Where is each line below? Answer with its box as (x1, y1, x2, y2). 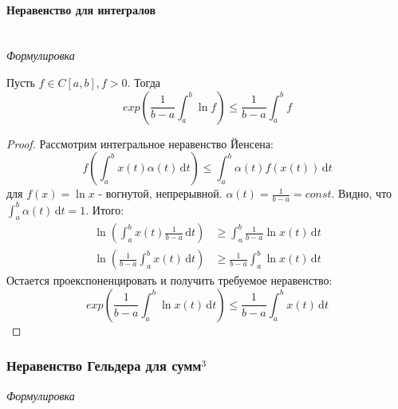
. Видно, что (331, 185, 392, 202)
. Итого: (85, 201, 124, 218)
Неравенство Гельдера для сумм (6, 356, 202, 376)
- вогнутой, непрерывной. (98, 185, 223, 202)
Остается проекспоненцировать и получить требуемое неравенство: (6, 272, 333, 289)
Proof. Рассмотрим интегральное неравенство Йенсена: (6, 135, 274, 151)
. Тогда (127, 73, 160, 90)
